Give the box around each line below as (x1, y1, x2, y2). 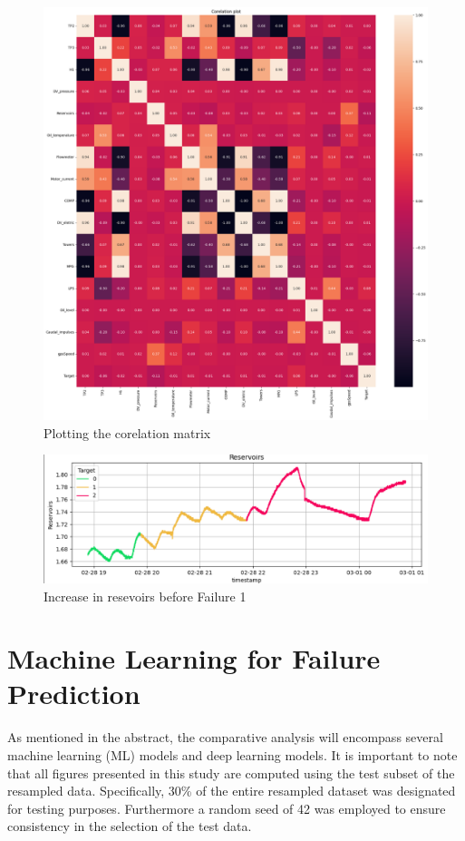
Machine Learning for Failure (7, 640, 381, 677)
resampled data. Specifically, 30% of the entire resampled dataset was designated (7, 781, 456, 800)
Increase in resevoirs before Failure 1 (44, 586, 247, 605)
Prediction (7, 675, 140, 712)
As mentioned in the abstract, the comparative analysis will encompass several (7, 728, 443, 747)
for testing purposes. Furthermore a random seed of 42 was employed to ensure (7, 798, 446, 817)
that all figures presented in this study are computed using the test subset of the (7, 763, 455, 782)
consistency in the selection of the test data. (7, 817, 252, 836)
